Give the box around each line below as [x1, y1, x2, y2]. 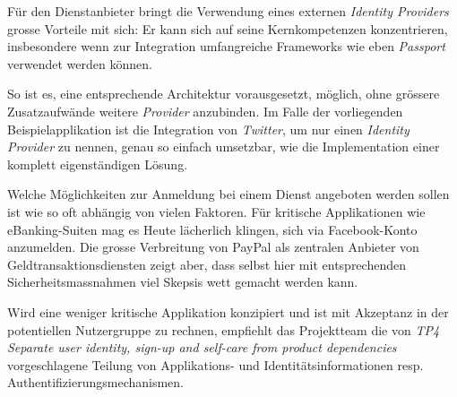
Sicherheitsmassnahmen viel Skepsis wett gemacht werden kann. [7, 272, 358, 291]
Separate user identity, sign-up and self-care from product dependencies [7, 338, 397, 357]
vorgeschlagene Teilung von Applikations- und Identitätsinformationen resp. [7, 355, 424, 374]
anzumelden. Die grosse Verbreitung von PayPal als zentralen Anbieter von [7, 237, 419, 256]
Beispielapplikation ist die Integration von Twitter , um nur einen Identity [7, 119, 410, 138]
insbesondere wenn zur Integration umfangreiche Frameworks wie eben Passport [7, 37, 445, 56]
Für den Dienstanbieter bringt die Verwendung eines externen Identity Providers [7, 2, 449, 20]
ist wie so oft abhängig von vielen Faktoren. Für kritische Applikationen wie [7, 202, 426, 220]
